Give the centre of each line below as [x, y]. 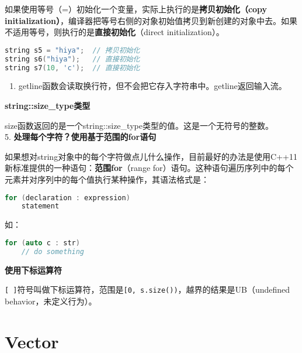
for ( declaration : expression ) [67, 198]
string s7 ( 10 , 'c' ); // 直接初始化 [72, 68]
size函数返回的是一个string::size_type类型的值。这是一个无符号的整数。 [139, 125]
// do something [53, 251]
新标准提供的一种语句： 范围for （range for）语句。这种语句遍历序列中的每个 [149, 168]
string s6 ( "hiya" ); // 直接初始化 [72, 59]
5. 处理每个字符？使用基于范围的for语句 [81, 137]
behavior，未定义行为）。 [51, 301]
